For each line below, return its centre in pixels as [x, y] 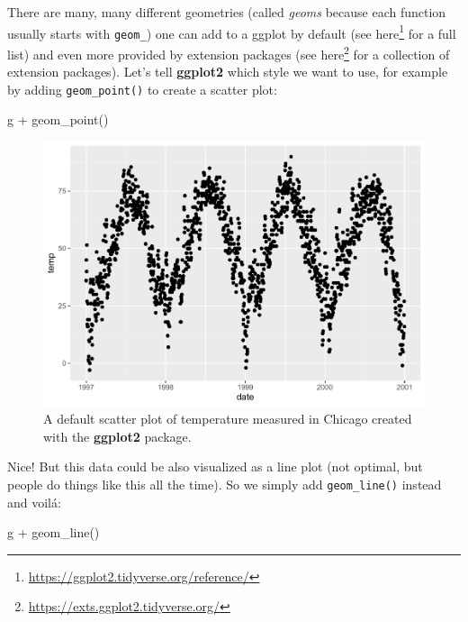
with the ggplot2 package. [117, 436]
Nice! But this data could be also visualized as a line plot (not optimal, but [215, 466]
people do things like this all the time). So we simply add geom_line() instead [225, 484]
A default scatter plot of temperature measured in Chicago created [228, 419]
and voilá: [34, 502]
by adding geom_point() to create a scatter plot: [142, 89]
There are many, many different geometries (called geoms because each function [227, 12]
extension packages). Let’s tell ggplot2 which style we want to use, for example [228, 72]
